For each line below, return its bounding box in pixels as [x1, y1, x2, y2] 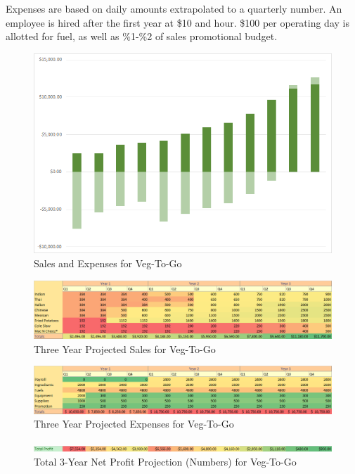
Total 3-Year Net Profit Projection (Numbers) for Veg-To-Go [34, 454, 297, 468]
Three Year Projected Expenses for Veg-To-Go [34, 416, 234, 431]
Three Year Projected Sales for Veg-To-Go [34, 341, 216, 356]
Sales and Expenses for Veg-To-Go [34, 256, 182, 270]
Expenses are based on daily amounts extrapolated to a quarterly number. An [6, 1, 342, 15]
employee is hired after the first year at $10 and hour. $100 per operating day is [6, 15, 349, 30]
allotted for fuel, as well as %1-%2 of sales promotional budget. [6, 29, 278, 44]
